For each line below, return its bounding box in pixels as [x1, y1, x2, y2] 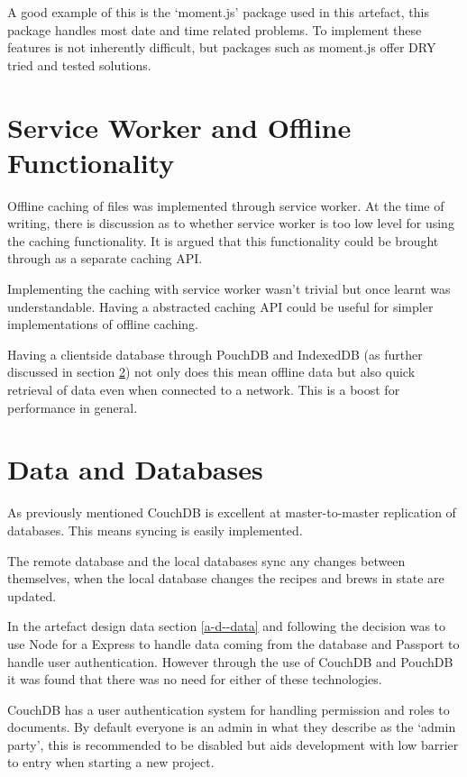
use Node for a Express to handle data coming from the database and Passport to [7, 634, 460, 653]
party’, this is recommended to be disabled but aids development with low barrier [7, 735, 459, 754]
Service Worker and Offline [7, 108, 352, 145]
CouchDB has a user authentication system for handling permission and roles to [7, 699, 450, 718]
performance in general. [7, 398, 138, 416]
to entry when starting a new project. [7, 753, 215, 772]
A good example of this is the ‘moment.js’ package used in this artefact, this [7, 3, 429, 21]
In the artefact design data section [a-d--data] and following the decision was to [7, 617, 446, 635]
